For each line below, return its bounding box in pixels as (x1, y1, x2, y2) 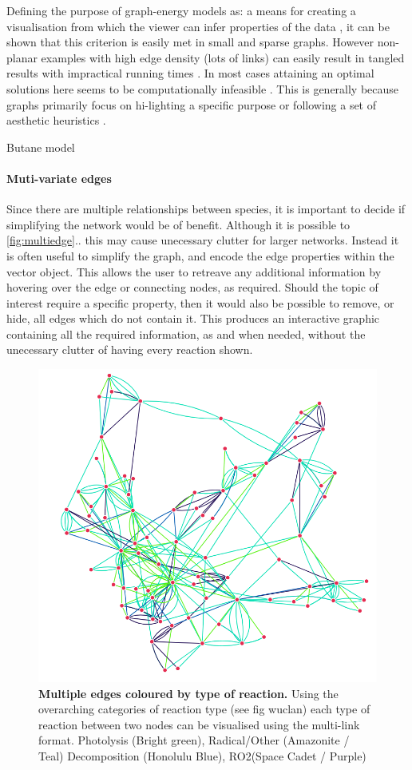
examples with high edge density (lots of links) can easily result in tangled (41, 49, 405, 65)
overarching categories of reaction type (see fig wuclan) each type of (38, 701, 370, 717)
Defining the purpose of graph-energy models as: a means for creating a (6, 2, 356, 18)
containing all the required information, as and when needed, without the (6, 325, 366, 342)
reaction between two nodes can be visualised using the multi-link (38, 716, 360, 732)
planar (6, 49, 38, 65)
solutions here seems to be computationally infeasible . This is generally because (6, 80, 399, 97)
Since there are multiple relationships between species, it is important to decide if (6, 200, 406, 217)
